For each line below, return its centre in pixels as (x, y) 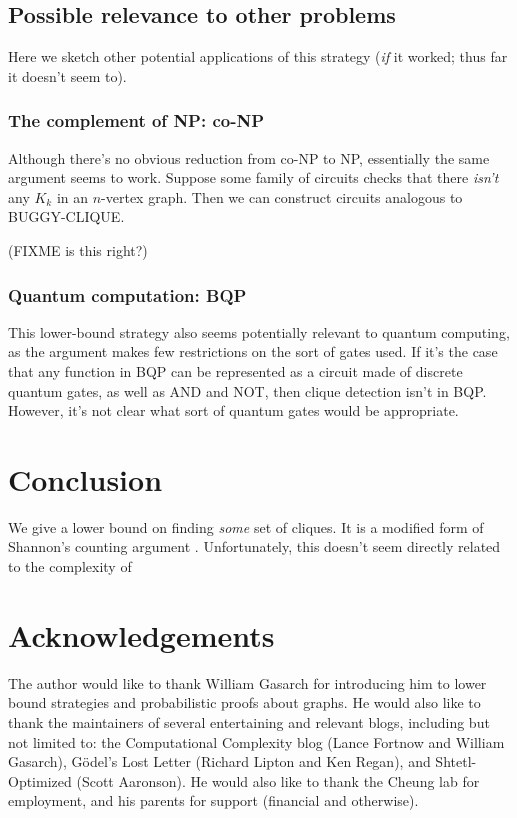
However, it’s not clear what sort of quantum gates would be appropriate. (233, 410)
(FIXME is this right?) (78, 249)
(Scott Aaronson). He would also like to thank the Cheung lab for (278, 780)
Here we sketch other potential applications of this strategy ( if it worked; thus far (258, 56)
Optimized (40, 780)
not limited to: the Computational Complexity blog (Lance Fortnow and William (256, 741)
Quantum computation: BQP (127, 294)
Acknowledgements (141, 634)
